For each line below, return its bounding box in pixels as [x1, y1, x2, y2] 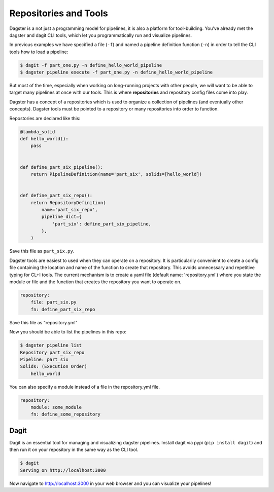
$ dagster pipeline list [20, 343, 82, 348]
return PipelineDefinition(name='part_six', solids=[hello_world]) [30, 171, 202, 177]
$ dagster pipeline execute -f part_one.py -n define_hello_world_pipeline [20, 69, 213, 75]
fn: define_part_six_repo [30, 307, 95, 312]
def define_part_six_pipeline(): [20, 164, 104, 170]
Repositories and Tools [9, 8, 109, 19]
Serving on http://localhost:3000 [20, 467, 106, 473]
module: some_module [30, 404, 82, 410]
